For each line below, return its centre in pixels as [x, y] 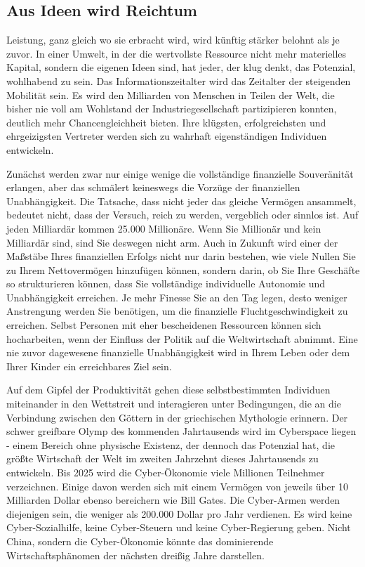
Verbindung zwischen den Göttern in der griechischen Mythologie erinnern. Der [177, 417]
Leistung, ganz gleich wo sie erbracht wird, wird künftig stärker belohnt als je [173, 40]
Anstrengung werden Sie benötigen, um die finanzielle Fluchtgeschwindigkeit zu [177, 311]
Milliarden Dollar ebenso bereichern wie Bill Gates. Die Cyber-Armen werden [173, 500]
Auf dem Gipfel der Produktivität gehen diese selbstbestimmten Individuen [168, 390]
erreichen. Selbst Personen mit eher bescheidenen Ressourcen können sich [164, 325]
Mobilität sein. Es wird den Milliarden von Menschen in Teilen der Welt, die [171, 94]
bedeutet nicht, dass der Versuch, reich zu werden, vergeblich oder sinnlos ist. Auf [182, 215]
